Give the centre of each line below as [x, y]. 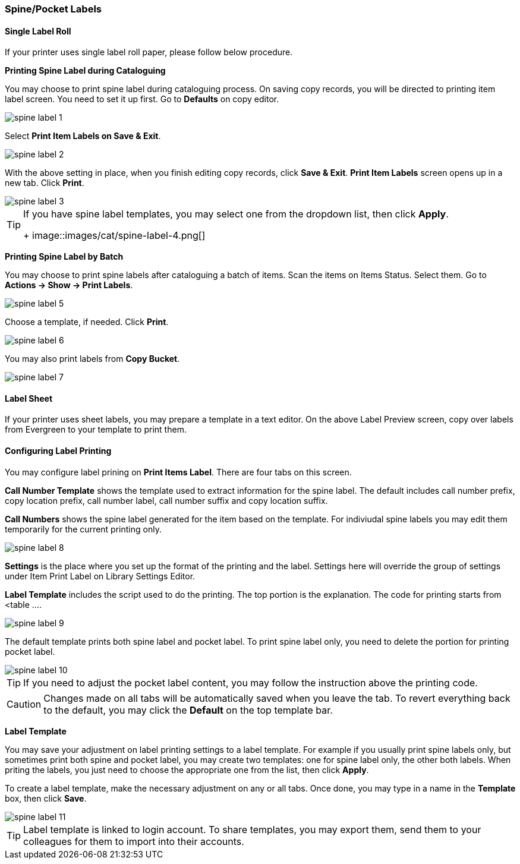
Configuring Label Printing [58, 451]
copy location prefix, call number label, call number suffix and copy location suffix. [166, 500]
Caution [24, 704]
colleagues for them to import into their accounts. [134, 841]
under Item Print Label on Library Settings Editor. [100, 576]
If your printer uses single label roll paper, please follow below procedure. [149, 52]
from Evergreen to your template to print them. [96, 430]
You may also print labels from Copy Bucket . [92, 359]
